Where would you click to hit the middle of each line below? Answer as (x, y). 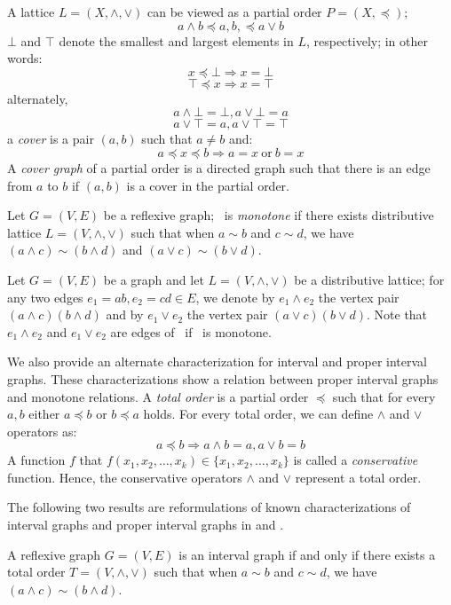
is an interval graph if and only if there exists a (307, 554)
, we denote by (235, 297)
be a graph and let (154, 279)
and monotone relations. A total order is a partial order (158, 396)
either (44, 414)
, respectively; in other (367, 40)
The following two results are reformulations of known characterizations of (209, 507)
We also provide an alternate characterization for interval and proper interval (217, 361)
